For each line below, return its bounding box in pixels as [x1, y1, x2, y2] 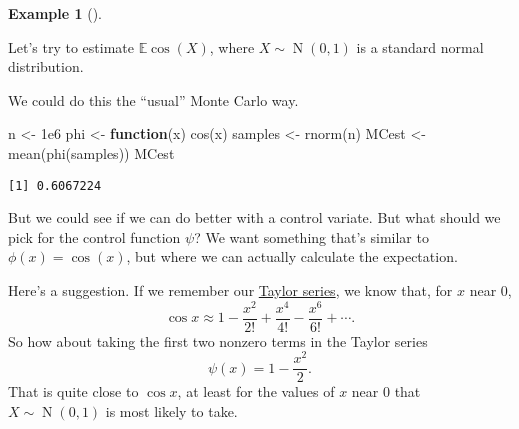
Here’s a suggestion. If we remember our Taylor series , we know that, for [8, 280, 453, 300]
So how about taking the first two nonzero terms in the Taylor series [8, 330, 428, 351]
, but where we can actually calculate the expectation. [126, 246, 458, 267]
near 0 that [351, 381, 421, 402]
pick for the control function [8, 226, 181, 247]
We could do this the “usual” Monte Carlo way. [8, 89, 299, 110]
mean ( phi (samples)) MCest [8, 142, 175, 163]
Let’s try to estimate [8, 36, 134, 57]
